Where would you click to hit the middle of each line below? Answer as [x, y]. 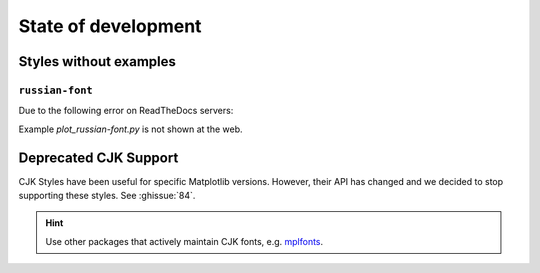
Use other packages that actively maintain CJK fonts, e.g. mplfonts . [184, 241]
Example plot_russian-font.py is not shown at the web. [131, 129]
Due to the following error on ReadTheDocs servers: [126, 111]
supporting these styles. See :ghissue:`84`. [107, 195]
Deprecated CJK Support [98, 157]
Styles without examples [97, 61]
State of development [110, 26]
